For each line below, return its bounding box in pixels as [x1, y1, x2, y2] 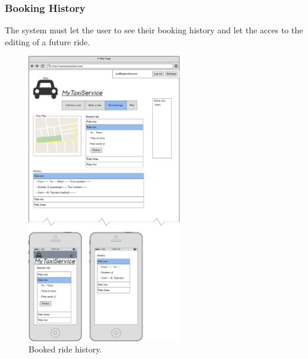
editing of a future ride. [5, 35, 90, 48]
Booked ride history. [29, 343, 102, 355]
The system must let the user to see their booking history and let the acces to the [5, 24, 303, 36]
